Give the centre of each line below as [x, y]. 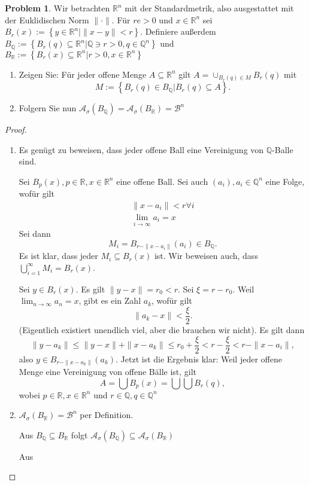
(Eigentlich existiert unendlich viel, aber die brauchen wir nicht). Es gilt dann [162, 329]
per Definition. [107, 415]
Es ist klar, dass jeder [58, 256]
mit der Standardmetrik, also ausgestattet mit [209, 8]
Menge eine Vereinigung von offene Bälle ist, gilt [108, 372]
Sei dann [35, 234]
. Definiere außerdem [178, 31]
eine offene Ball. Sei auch [162, 181]
